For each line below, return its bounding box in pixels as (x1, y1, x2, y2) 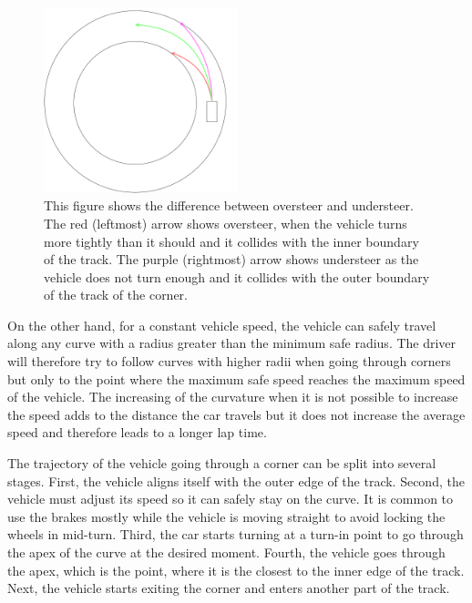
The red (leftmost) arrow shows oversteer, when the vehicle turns (44, 213, 407, 232)
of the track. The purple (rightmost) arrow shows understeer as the (44, 250, 419, 269)
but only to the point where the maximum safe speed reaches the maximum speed (7, 369, 466, 388)
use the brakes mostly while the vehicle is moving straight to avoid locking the (7, 506, 446, 526)
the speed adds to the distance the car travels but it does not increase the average (7, 404, 466, 424)
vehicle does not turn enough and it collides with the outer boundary (44, 267, 430, 286)
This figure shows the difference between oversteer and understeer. (44, 196, 414, 215)
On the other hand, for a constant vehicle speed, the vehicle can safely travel (7, 315, 436, 334)
